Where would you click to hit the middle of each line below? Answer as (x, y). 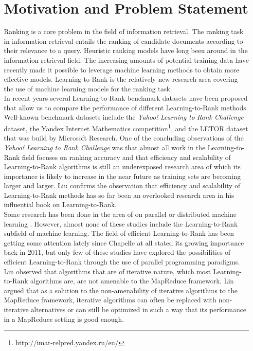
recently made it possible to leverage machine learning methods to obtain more (122, 69)
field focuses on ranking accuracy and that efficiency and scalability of (126, 157)
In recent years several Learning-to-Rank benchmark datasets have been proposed (126, 98)
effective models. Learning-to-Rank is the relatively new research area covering (121, 79)
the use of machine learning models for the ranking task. (88, 88)
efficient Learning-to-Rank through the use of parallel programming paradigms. (122, 262)
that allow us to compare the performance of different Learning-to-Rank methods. (126, 107)
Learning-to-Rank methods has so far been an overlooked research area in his (119, 195)
